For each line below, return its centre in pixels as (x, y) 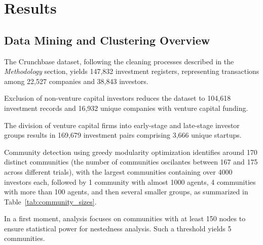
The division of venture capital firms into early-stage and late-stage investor (122, 125)
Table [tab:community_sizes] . (50, 201)
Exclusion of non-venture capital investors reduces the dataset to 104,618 (118, 98)
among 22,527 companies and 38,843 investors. (76, 81)
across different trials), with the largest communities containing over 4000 (118, 171)
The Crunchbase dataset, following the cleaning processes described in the (119, 61)
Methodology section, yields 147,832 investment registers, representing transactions (132, 71)
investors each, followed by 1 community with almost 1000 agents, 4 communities (130, 181)
